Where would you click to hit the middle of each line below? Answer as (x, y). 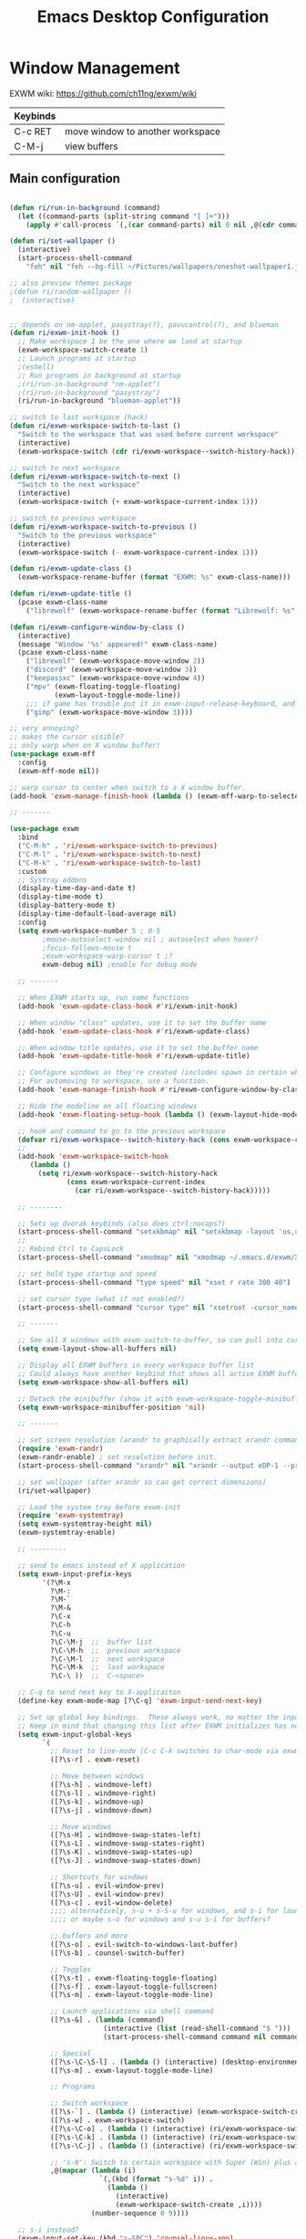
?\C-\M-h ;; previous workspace (115, 1650)
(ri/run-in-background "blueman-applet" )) (99, 401)
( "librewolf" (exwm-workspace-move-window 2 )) (116, 661)
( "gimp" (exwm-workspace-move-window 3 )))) (110, 712)
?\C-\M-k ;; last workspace (107, 1667)
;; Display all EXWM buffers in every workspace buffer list (136, 1365)
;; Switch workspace (89, 2103)
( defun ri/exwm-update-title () (71, 594)
